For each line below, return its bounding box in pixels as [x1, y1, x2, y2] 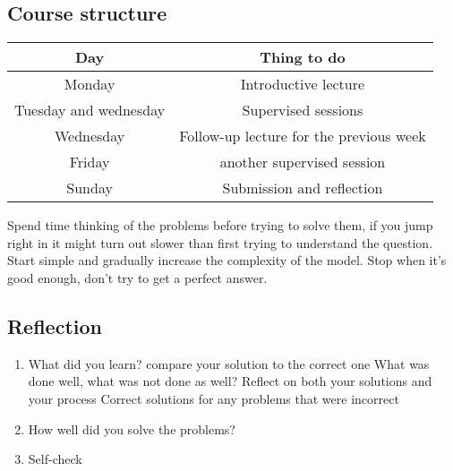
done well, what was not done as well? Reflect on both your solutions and [28, 372, 432, 390]
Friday [69, 151, 110, 173]
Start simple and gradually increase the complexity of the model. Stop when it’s [7, 251, 447, 270]
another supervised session [219, 151, 386, 173]
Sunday [66, 177, 113, 199]
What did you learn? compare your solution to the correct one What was [28, 354, 430, 373]
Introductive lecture [240, 73, 365, 95]
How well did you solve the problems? [28, 419, 235, 438]
